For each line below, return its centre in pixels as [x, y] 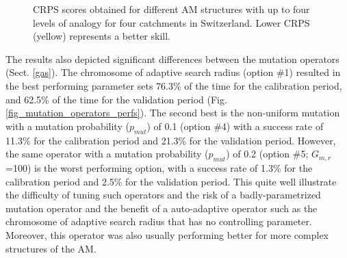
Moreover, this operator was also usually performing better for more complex [167, 234]
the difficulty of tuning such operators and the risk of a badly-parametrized [163, 195]
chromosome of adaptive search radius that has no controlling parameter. [159, 221]
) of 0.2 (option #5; [267, 154]
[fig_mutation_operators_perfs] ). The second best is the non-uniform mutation [173, 113]
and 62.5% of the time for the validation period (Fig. [116, 99]
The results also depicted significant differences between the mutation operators [172, 59]
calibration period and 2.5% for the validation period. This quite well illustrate [171, 181]
